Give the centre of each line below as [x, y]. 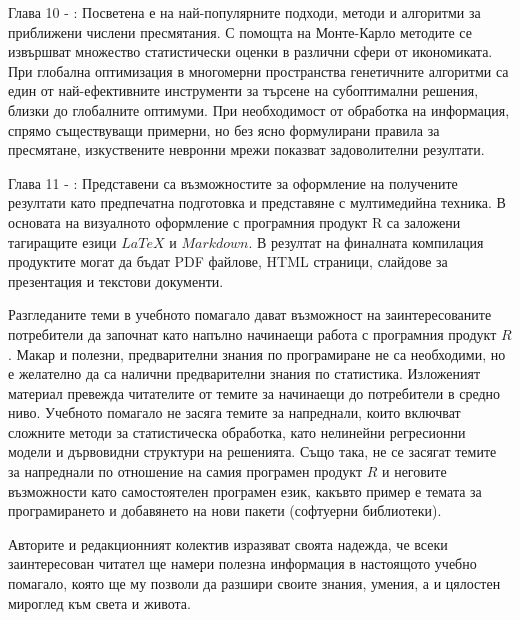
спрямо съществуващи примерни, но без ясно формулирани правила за [224, 129]
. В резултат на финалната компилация [366, 241]
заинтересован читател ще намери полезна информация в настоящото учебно [242, 563]
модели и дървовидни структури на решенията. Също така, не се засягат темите [252, 451]
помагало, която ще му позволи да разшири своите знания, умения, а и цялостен [254, 583]
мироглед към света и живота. [99, 602]
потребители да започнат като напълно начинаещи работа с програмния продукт [252, 333]
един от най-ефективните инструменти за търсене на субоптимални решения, [243, 90]
